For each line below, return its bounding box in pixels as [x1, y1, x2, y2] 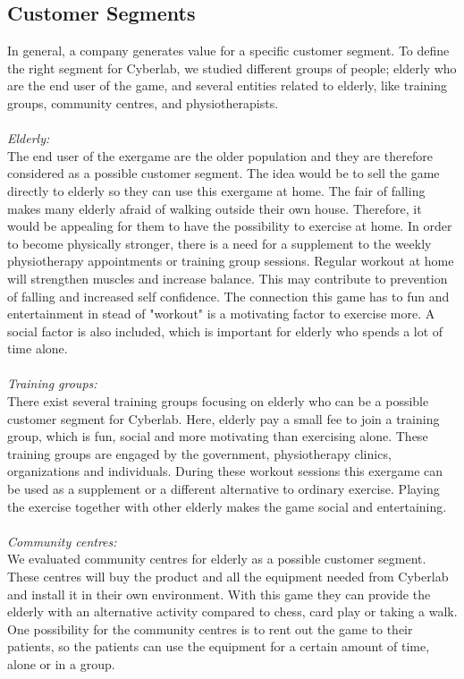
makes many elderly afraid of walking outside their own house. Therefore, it [7, 199, 422, 217]
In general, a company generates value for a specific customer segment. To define [7, 41, 450, 60]
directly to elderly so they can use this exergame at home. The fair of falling [7, 181, 426, 199]
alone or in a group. [7, 654, 115, 673]
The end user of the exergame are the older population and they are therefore [7, 146, 433, 165]
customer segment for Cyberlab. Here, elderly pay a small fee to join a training [7, 409, 440, 428]
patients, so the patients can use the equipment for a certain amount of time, [7, 637, 430, 656]
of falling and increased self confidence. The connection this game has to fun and [7, 286, 450, 305]
